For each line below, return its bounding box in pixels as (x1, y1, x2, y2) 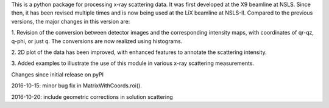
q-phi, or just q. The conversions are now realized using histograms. (11, 37, 183, 45)
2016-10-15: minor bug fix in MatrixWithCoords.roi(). (11, 82, 143, 89)
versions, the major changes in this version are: (11, 18, 130, 25)
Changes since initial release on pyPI (11, 70, 104, 78)
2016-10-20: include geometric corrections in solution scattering (11, 93, 173, 100)
